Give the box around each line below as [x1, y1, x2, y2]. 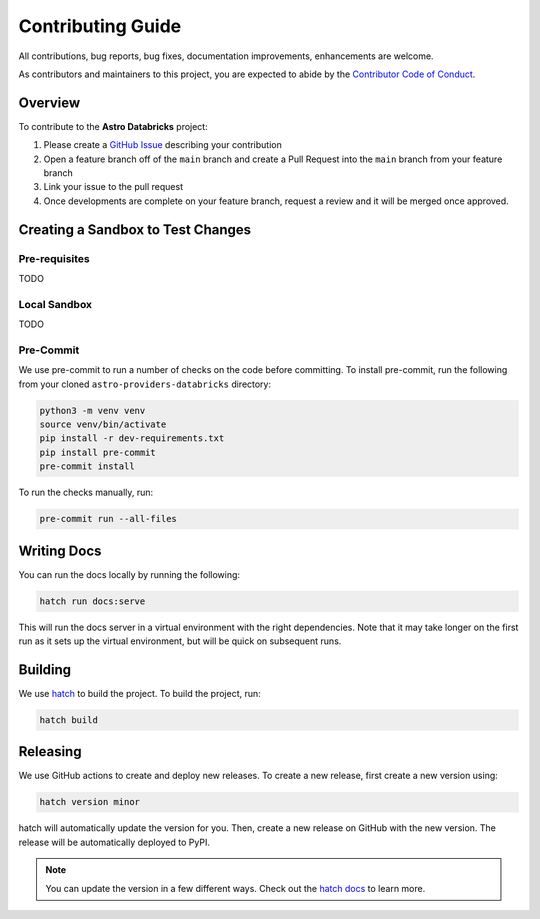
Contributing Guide [18, 15, 182, 37]
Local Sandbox [18, 297, 93, 311]
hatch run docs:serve [39, 595, 146, 607]
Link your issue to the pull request [43, 181, 184, 193]
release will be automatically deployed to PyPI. [18, 836, 210, 848]
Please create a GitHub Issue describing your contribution [43, 139, 282, 151]
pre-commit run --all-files [39, 513, 177, 525]
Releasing [18, 743, 82, 760]
